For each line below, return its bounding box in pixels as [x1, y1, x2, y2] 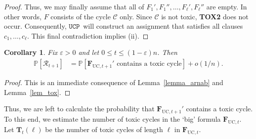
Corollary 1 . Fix [4, 47, 58, 57]
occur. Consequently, [4, 21, 67, 31]
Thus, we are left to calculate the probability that [4, 103, 155, 114]
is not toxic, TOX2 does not [161, 11, 249, 21]
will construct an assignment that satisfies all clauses [83, 21, 243, 31]
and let [78, 47, 99, 57]
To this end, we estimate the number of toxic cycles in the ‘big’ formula [4, 113, 221, 124]
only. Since [120, 11, 152, 21]
